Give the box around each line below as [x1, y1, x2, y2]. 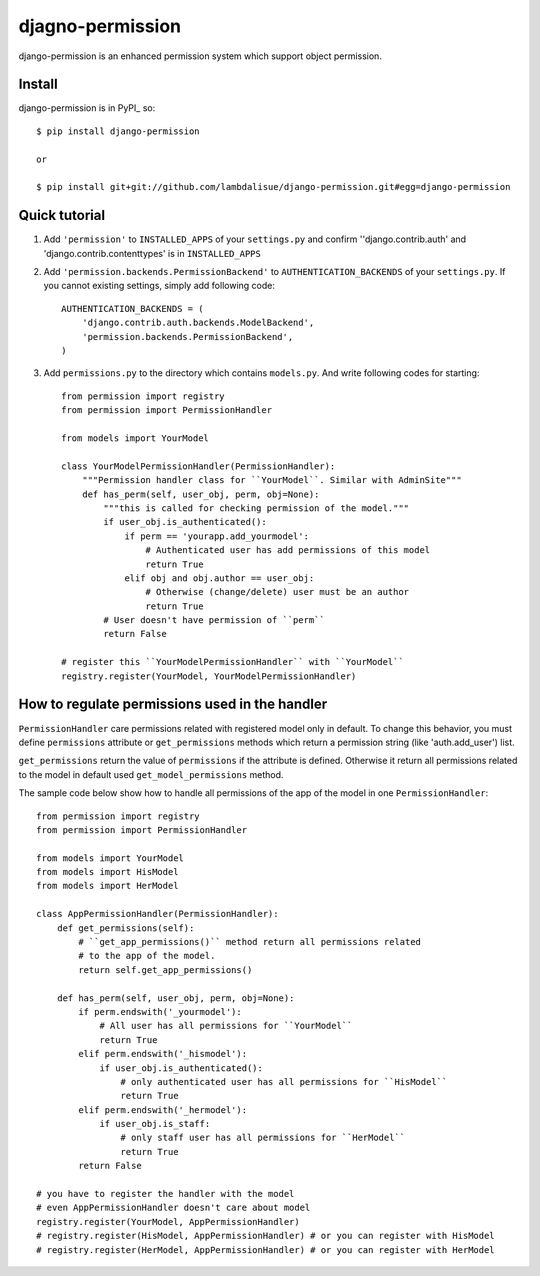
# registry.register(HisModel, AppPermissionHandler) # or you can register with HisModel [36, 1230, 495, 1242]
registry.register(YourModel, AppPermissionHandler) [36, 1216, 300, 1227]
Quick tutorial [18, 207, 105, 224]
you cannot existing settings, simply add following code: [43, 280, 275, 292]
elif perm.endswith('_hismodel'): [78, 1048, 248, 1060]
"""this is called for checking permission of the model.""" [103, 502, 410, 514]
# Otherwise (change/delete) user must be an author [145, 586, 410, 598]
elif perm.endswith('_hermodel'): [78, 1104, 248, 1115]
